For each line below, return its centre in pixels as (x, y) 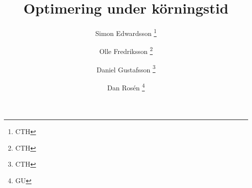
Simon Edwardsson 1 (126, 32)
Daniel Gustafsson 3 (126, 68)
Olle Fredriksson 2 (126, 51)
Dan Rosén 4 (126, 86)
